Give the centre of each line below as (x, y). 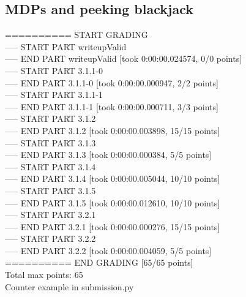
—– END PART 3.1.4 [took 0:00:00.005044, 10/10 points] (113, 179)
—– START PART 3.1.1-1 (54, 95)
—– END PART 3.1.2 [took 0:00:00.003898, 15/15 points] (113, 130)
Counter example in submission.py (69, 286)
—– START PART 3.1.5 (50, 190)
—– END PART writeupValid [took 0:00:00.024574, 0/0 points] (124, 58)
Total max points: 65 (44, 275)
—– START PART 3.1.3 (50, 142)
